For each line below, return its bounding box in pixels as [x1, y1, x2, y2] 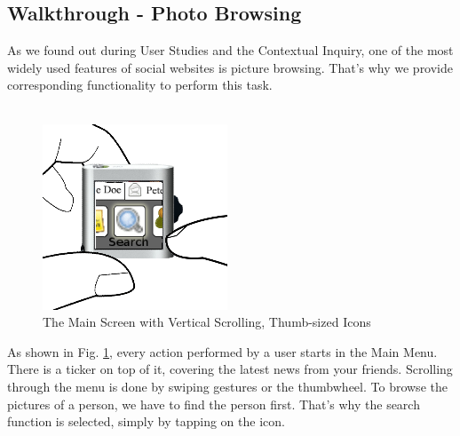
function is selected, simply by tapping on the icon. [7, 412, 285, 431]
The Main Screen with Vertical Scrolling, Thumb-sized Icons [43, 313, 371, 331]
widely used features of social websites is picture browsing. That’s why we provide [7, 58, 454, 76]
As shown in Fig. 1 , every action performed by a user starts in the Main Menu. [7, 342, 438, 361]
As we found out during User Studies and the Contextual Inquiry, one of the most [7, 41, 454, 59]
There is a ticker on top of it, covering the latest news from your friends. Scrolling [7, 360, 453, 378]
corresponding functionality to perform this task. [7, 75, 273, 94]
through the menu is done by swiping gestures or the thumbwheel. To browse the [7, 377, 448, 395]
